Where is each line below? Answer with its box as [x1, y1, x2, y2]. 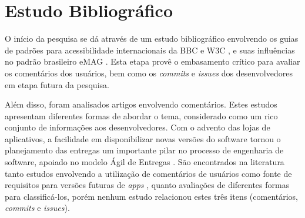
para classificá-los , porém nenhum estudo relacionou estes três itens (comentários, [5, 190, 299, 202]
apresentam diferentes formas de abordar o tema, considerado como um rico [5, 109, 278, 122]
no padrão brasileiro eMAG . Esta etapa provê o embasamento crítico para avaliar [5, 55, 300, 68]
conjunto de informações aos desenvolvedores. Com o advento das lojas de [5, 121, 270, 133]
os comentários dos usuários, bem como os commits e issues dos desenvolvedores [5, 66, 293, 79]
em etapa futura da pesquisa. [5, 78, 109, 90]
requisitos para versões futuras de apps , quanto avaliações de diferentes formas [5, 179, 290, 191]
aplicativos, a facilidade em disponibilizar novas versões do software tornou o [5, 132, 281, 145]
